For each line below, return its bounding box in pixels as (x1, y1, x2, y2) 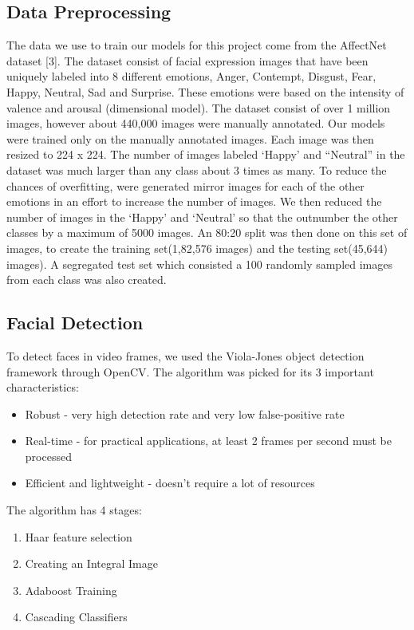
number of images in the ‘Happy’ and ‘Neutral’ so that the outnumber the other (6, 208, 398, 225)
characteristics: (6, 379, 79, 396)
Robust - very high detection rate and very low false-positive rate (25, 405, 345, 422)
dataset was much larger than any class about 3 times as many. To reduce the (6, 161, 387, 178)
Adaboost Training (25, 581, 117, 598)
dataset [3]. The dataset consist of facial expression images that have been (6, 52, 369, 69)
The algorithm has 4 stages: (6, 502, 142, 518)
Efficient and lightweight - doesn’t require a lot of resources (25, 474, 315, 491)
